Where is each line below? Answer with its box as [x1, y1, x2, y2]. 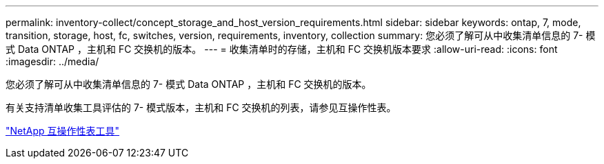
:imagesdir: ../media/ [6, 56, 99, 67]
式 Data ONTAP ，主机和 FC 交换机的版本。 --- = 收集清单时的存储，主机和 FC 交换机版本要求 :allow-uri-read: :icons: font [6, 43, 558, 55]
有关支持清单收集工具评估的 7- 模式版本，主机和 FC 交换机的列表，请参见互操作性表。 [6, 102, 396, 113]
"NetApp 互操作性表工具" [6, 125, 120, 137]
